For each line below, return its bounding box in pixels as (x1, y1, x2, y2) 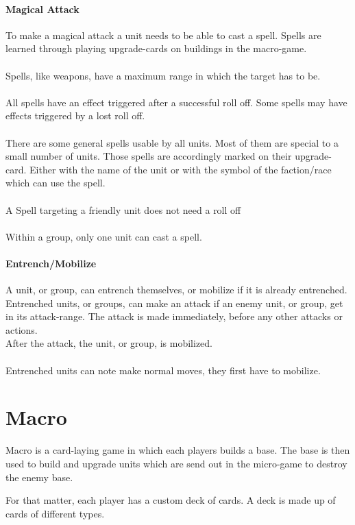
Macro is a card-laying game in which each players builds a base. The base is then (5, 443, 350, 457)
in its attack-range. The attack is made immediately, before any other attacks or (5, 309, 343, 323)
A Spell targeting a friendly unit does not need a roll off (5, 202, 241, 217)
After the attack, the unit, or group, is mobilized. (5, 336, 212, 350)
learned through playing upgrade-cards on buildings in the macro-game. (5, 41, 307, 56)
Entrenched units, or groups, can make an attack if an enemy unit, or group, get (5, 295, 343, 310)
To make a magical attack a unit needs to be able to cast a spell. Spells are (5, 27, 321, 42)
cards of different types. (5, 506, 105, 520)
